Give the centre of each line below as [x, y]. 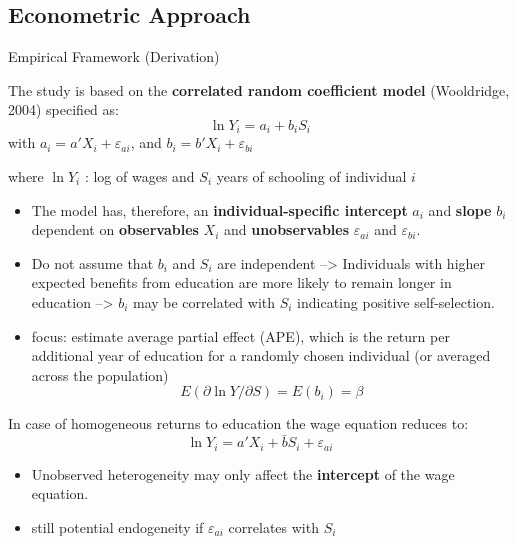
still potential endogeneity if [117, 526]
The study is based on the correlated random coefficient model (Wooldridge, [259, 89]
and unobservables [286, 229]
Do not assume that [92, 262]
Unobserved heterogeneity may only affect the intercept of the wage [243, 473]
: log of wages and [139, 176]
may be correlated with [204, 302]
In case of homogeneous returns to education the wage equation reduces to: [238, 423]
